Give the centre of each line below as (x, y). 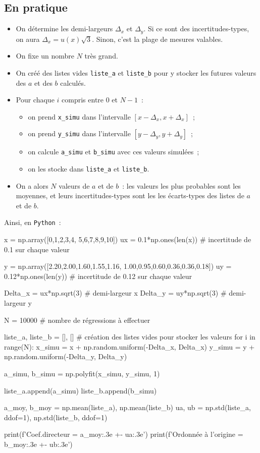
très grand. (101, 56)
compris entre (83, 100)
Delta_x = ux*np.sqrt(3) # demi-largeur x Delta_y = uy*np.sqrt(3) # (115, 293)
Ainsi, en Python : (33, 222)
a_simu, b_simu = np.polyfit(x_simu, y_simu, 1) (82, 374)
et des (43, 82)
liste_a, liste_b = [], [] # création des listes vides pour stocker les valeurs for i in (130, 337)
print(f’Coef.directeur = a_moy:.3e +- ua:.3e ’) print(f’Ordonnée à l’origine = (124, 434)
